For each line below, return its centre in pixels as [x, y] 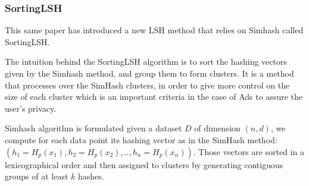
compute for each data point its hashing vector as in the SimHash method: [141, 139]
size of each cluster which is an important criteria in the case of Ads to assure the [154, 97]
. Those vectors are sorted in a [249, 151]
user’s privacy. [31, 108]
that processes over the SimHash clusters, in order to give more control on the [147, 85]
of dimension [217, 128]
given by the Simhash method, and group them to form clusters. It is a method [149, 73]
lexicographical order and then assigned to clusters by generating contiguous [144, 164]
